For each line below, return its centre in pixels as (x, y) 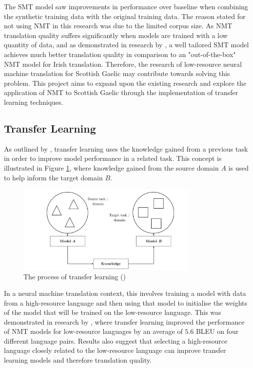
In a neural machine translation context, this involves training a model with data (125, 293)
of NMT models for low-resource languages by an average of (93, 331)
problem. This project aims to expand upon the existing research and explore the (125, 83)
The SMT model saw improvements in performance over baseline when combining (126, 6)
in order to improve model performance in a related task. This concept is (113, 158)
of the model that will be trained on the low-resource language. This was (113, 312)
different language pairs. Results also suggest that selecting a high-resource (116, 340)
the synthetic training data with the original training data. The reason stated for (125, 16)
